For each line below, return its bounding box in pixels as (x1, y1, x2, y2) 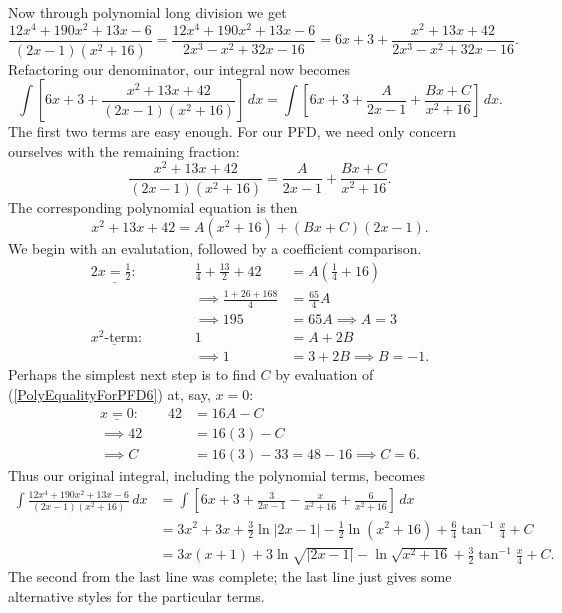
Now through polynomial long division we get (8, 2, 287, 22)
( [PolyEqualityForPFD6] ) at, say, (8, 383, 211, 404)
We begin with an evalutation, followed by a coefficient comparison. (8, 237, 422, 258)
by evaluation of (275, 364, 374, 385)
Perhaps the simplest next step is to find (8, 364, 256, 385)
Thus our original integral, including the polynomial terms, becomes (8, 464, 425, 485)
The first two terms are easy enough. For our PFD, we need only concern (8, 121, 457, 142)
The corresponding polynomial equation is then (8, 197, 298, 218)
